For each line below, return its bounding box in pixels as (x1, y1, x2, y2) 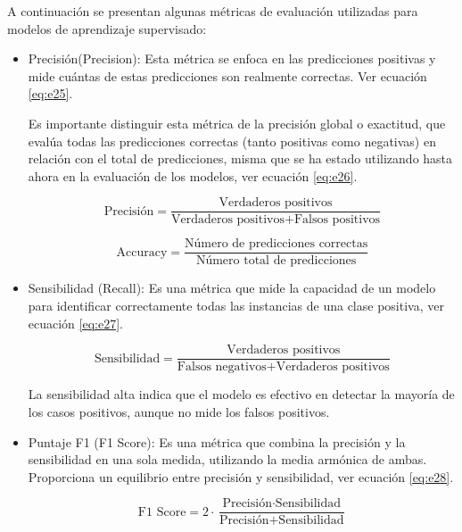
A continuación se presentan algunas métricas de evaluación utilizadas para (7, 2, 418, 20)
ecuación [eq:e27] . (28, 313, 123, 332)
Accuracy (116, 245, 168, 259)
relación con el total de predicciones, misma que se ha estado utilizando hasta (28, 149, 453, 168)
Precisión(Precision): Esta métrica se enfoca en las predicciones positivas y (28, 49, 436, 68)
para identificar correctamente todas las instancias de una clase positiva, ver (28, 296, 444, 315)
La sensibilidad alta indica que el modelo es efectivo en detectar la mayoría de (28, 385, 455, 403)
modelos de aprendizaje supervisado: (7, 19, 207, 37)
